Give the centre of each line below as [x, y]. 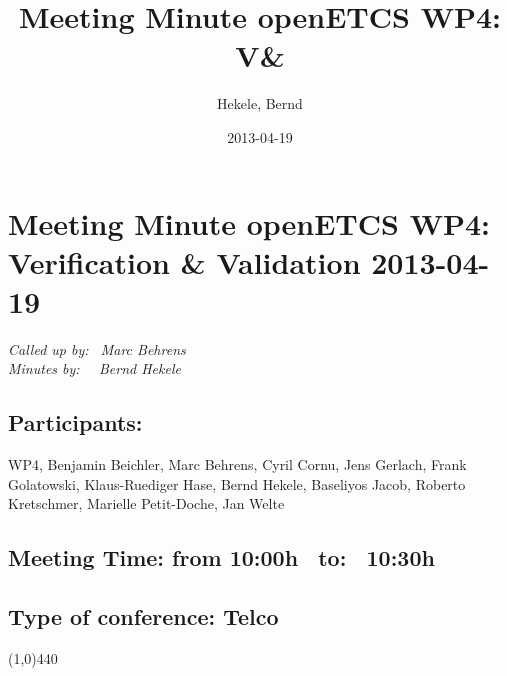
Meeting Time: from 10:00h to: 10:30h [221, 557]
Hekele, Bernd [260, 103]
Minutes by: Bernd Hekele [94, 368]
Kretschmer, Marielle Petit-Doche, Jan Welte [146, 503]
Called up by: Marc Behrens [97, 348]
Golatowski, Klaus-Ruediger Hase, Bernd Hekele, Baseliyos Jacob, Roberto [237, 483]
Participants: [75, 422]
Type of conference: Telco [143, 616]
